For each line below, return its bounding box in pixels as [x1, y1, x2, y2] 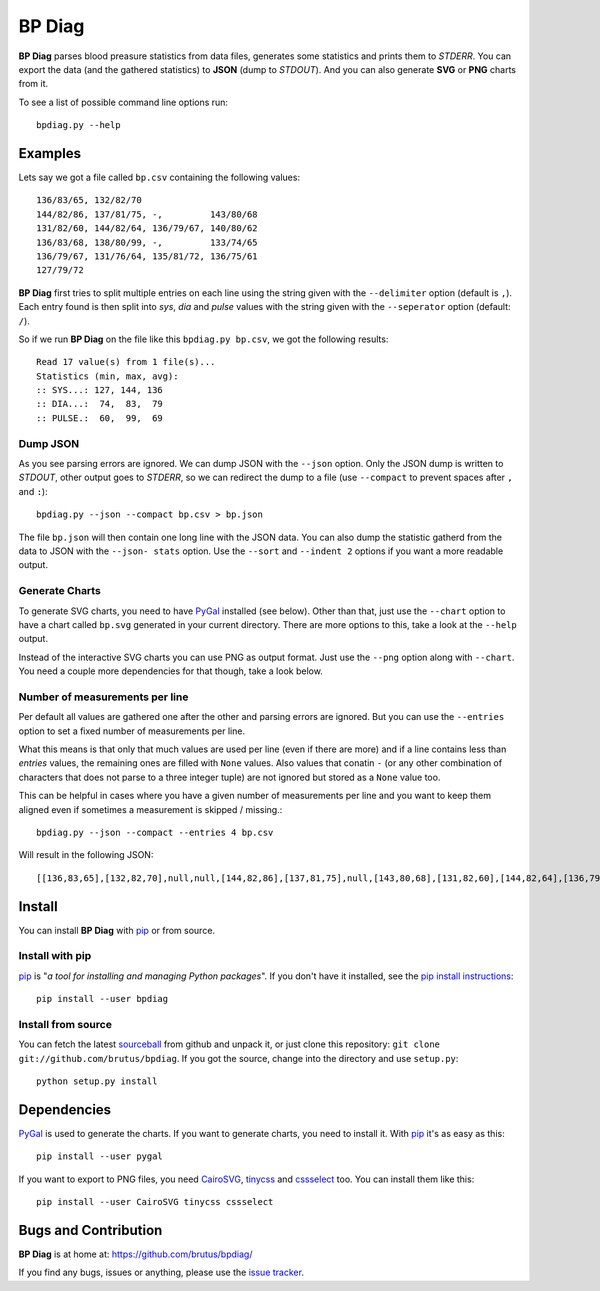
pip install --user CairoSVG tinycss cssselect [36, 1196, 274, 1208]
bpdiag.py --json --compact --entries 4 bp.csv [36, 826, 274, 838]
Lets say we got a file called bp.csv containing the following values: [18, 171, 300, 184]
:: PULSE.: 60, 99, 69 [36, 412, 164, 424]
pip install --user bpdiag [36, 993, 169, 1005]
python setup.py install [36, 1076, 158, 1087]
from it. [18, 78, 49, 90]
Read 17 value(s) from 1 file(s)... [36, 356, 216, 368]
